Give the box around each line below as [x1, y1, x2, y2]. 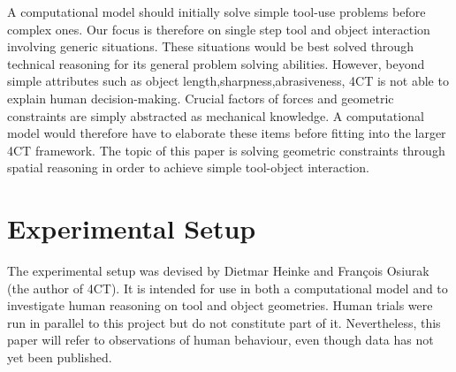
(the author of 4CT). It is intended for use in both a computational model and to [7, 278, 448, 297]
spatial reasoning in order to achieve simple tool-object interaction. [7, 158, 369, 177]
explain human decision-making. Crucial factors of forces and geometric [7, 88, 394, 107]
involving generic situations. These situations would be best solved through [7, 37, 414, 56]
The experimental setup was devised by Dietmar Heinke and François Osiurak [7, 262, 429, 280]
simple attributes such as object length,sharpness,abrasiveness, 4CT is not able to [7, 72, 449, 90]
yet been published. [7, 348, 112, 367]
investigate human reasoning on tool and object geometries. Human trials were [7, 296, 433, 315]
